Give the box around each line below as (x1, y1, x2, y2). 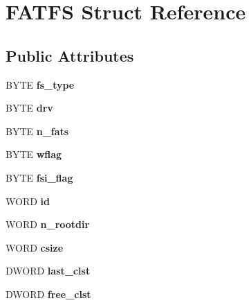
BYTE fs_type (6, 77, 75, 91)
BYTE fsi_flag (6, 170, 73, 184)
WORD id (6, 193, 50, 208)
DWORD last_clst (6, 263, 91, 278)
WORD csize (6, 240, 64, 254)
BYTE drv (6, 101, 53, 115)
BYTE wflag (6, 147, 62, 162)
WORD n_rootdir (6, 217, 90, 232)
